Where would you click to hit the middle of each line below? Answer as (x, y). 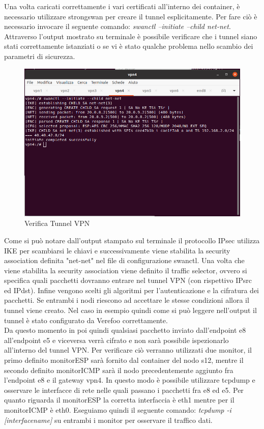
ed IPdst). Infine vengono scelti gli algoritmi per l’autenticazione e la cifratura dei (132, 290)
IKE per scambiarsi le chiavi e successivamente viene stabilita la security (117, 250)
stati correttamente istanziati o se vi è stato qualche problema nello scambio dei (129, 46)
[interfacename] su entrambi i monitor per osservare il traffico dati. (108, 420)
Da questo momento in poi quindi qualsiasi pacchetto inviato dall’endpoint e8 (125, 330)
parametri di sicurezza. (40, 56)
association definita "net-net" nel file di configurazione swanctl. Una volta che (124, 260)
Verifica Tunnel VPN (57, 223)
